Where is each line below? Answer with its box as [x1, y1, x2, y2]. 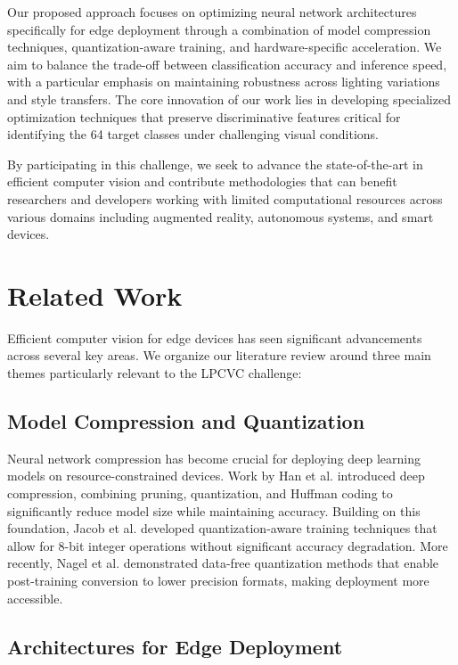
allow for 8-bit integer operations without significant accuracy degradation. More [7, 536, 448, 554]
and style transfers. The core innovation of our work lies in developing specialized [7, 89, 451, 108]
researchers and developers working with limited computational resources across [7, 189, 443, 208]
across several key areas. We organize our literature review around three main [7, 346, 431, 365]
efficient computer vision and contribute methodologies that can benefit [7, 172, 397, 191]
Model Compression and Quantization [7, 407, 365, 435]
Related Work [7, 276, 183, 313]
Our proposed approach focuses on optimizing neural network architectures [7, 3, 417, 21]
